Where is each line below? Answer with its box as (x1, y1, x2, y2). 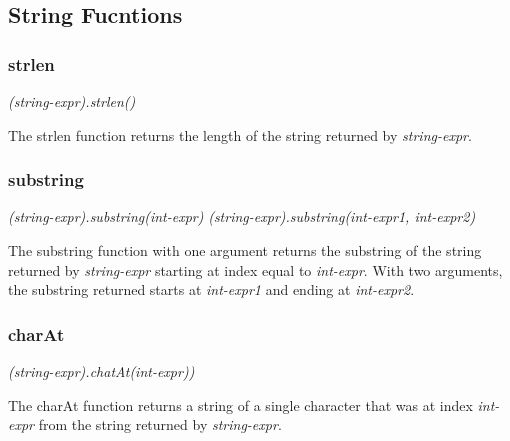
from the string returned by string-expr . (38, 414, 282, 435)
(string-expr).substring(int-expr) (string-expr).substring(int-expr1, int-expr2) (8, 206, 476, 227)
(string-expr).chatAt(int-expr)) (8, 361, 195, 381)
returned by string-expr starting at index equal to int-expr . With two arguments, (8, 259, 503, 280)
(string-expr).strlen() (8, 91, 136, 111)
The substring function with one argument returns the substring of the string (8, 240, 482, 260)
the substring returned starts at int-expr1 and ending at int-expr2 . (8, 279, 415, 300)
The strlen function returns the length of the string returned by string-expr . (8, 124, 472, 145)
